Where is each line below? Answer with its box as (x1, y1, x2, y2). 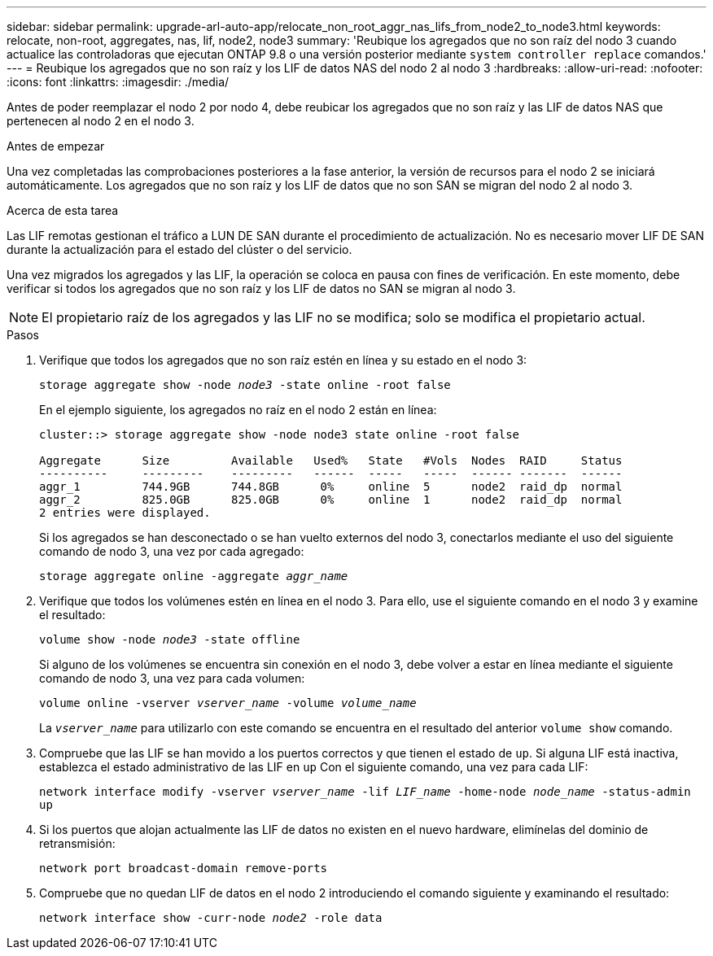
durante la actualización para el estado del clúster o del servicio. (7, 242, 352, 256)
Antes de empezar (7, 139, 105, 153)
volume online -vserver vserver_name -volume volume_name (39, 696, 417, 709)
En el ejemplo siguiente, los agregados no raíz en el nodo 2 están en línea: (39, 403, 437, 417)
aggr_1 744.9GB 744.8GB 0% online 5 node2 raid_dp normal (39, 480, 623, 493)
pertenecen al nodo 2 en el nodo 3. (7, 114, 195, 128)
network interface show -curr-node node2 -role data (39, 911, 383, 924)
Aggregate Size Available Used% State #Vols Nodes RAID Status (39, 454, 623, 467)
